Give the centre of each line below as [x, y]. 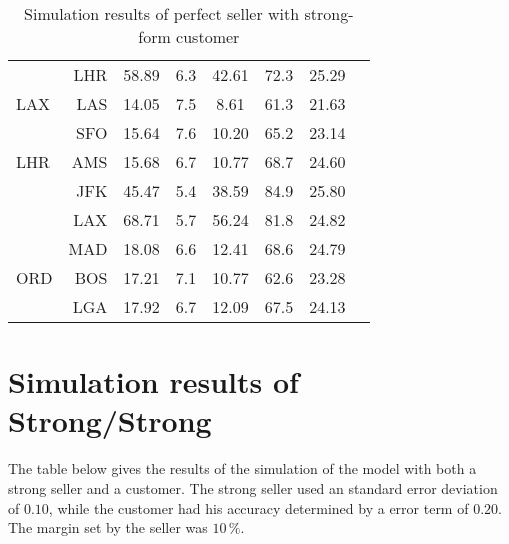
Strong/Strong [110, 420]
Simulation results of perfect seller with [162, 13]
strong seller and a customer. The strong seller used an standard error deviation [253, 487]
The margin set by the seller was [108, 527]
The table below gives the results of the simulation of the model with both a [242, 468]
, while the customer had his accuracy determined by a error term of [258, 507]
